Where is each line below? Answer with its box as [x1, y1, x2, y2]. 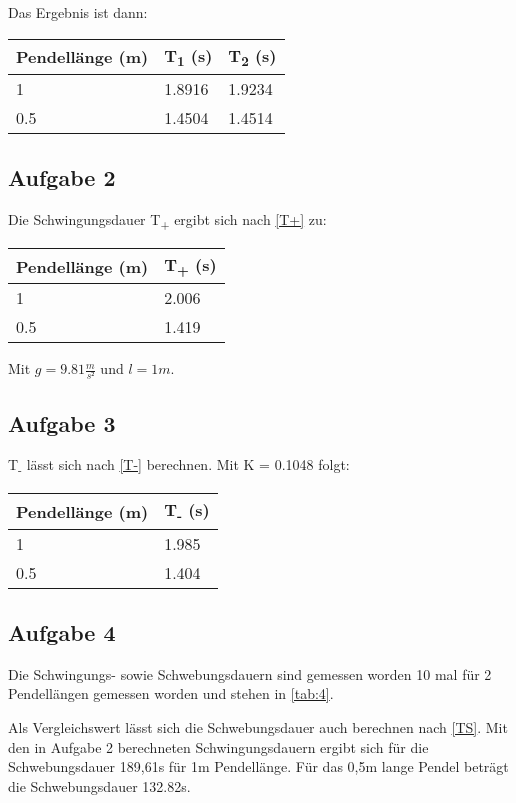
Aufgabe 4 [8, 617, 116, 648]
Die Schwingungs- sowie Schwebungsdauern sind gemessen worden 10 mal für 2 [8, 663, 492, 684]
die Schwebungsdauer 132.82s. [8, 775, 191, 796]
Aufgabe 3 [8, 407, 116, 438]
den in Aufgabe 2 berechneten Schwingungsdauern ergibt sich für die [8, 736, 429, 757]
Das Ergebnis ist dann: [8, 2, 148, 22]
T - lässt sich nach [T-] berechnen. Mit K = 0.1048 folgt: [8, 454, 350, 478]
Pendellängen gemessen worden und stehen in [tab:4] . [8, 683, 334, 704]
